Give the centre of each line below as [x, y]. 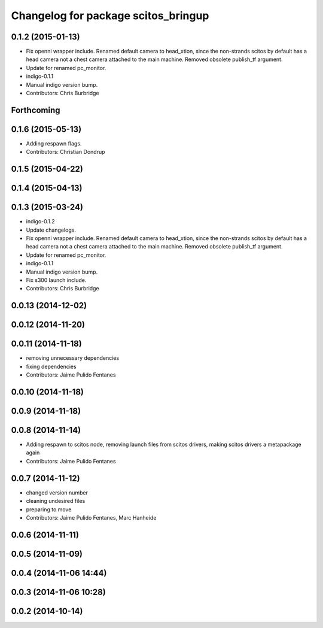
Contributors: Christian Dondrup [65, 152]
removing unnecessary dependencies [73, 358]
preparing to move [49, 509]
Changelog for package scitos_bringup [110, 16]
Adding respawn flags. [54, 143]
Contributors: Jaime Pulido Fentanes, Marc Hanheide [91, 517]
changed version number [57, 492]
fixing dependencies [51, 366]
